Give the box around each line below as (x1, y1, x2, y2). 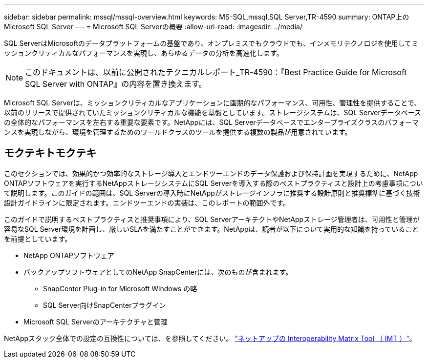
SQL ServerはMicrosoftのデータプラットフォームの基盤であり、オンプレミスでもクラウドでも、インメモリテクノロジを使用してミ (4, 39, 419, 47)
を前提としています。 (4, 234, 72, 243)
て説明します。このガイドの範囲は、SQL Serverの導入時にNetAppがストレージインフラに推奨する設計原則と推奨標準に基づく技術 (4, 188, 420, 197)
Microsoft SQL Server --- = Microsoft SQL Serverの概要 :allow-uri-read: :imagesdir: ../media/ (4, 22, 302, 31)
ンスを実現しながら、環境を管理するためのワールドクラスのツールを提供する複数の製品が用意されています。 (4, 128, 352, 136)
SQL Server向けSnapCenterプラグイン (43, 301, 166, 309)
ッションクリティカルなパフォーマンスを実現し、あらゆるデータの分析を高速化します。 (4, 49, 283, 57)
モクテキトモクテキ (4, 147, 96, 160)
